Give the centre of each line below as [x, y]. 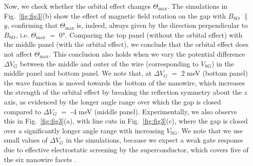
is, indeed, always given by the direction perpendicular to [162, 25]
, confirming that [32, 25]
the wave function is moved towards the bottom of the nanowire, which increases [125, 82]
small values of [26, 140]
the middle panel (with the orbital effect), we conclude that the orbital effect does [126, 44]
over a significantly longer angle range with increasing [84, 130]
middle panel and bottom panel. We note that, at [78, 73]
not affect [18, 53]
